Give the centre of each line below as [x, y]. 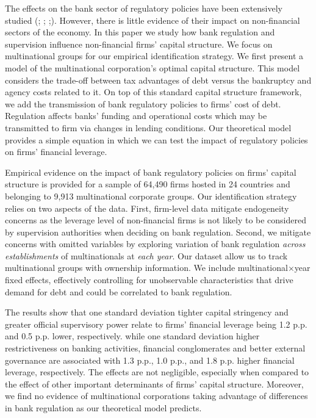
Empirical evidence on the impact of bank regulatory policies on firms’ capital [151, 172]
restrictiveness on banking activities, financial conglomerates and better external [155, 348]
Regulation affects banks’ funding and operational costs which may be [136, 116]
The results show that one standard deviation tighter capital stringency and [147, 312]
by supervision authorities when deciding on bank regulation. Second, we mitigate [158, 232]
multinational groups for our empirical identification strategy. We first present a [154, 56]
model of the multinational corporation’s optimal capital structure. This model [153, 67]
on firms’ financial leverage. [56, 152]
